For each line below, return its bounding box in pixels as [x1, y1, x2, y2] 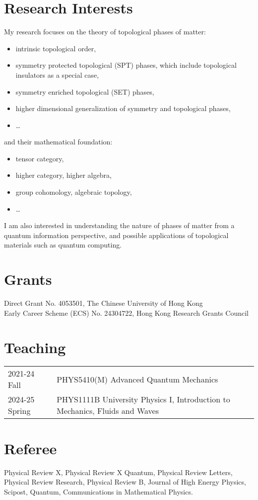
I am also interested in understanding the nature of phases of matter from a [4, 220, 235, 231]
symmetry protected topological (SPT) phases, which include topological [15, 60, 237, 70]
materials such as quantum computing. [4, 240, 122, 250]
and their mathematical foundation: [4, 136, 113, 147]
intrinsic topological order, [15, 43, 96, 53]
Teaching [4, 337, 66, 357]
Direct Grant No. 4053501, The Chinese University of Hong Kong [4, 298, 203, 308]
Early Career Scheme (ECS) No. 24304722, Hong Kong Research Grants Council [4, 307, 249, 318]
